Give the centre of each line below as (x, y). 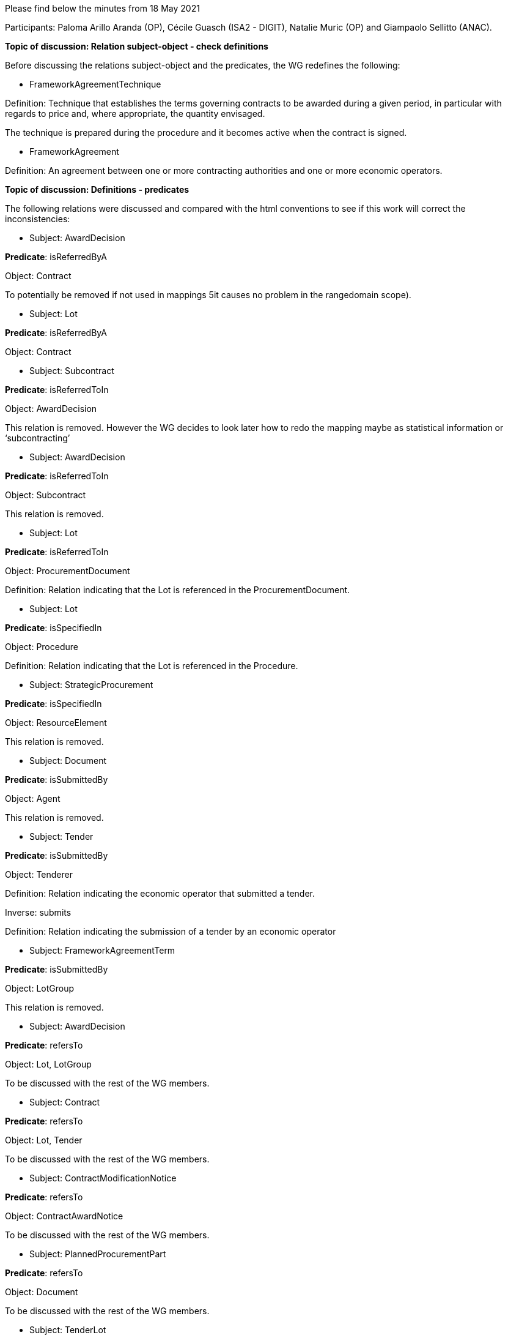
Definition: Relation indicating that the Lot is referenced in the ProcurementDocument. (178, 590)
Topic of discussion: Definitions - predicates (97, 189)
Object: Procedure (42, 647)
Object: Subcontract (46, 495)
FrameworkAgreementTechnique (95, 84)
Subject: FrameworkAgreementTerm (102, 950)
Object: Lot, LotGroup (48, 1064)
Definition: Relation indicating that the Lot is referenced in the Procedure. (152, 666)
